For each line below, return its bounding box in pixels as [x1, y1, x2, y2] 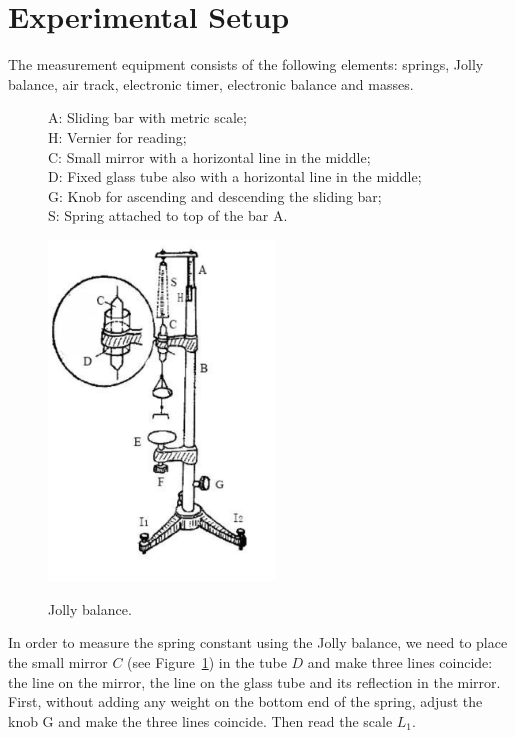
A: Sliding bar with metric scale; [48, 107, 247, 128]
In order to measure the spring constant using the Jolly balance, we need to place [8, 632, 508, 653]
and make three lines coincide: [307, 651, 493, 672]
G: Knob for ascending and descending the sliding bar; [48, 185, 382, 206]
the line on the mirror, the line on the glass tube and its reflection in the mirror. [8, 671, 501, 692]
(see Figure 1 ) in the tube [127, 651, 287, 672]
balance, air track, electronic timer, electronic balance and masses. [8, 73, 414, 94]
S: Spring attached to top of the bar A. [48, 205, 288, 226]
